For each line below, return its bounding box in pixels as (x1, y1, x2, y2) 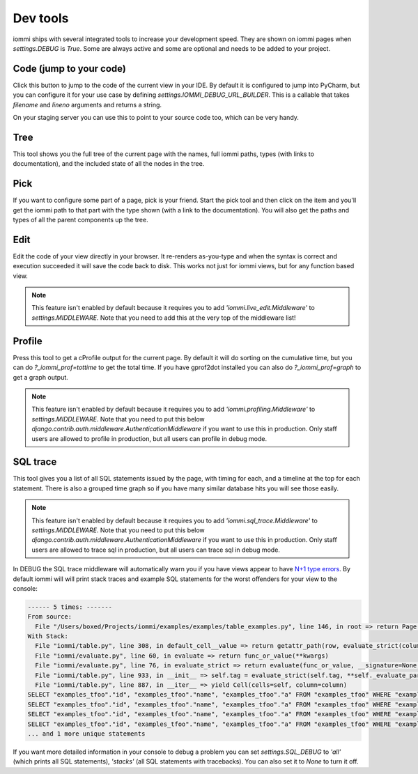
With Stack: (27, 633, 69, 640)
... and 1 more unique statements (27, 729, 146, 738)
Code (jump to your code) (13, 63, 127, 75)
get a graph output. (13, 373, 69, 381)
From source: (27, 613, 72, 621)
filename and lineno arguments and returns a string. (13, 100, 162, 109)
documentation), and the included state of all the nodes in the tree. (13, 160, 205, 168)
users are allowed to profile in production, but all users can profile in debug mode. (31, 434, 268, 442)
